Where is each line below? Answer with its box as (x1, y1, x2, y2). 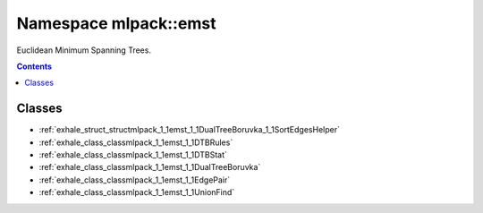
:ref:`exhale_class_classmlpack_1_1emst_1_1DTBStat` (38, 149, 228, 160)
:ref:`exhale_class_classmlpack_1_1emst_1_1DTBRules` (38, 137, 233, 148)
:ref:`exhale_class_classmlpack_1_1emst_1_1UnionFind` (38, 187, 235, 198)
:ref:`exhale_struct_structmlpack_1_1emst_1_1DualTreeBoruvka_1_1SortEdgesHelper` (38, 124, 340, 135)
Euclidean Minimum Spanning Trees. (16, 45, 152, 55)
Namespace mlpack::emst (16, 13, 216, 33)
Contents (16, 61, 53, 72)
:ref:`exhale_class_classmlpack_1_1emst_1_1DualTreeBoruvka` (38, 162, 261, 173)
